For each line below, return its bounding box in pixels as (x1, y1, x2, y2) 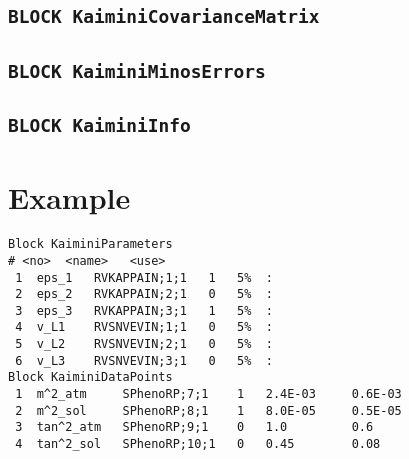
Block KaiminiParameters (8, 237, 173, 252)
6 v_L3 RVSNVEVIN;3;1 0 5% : (15, 353, 273, 368)
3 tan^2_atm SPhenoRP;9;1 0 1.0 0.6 (15, 420, 374, 435)
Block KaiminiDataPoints (8, 370, 173, 385)
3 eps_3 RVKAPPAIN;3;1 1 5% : (15, 303, 273, 318)
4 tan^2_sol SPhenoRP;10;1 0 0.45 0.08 (15, 437, 381, 452)
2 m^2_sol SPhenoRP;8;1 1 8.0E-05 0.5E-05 (15, 403, 402, 418)
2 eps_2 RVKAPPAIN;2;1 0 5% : (15, 287, 273, 302)
